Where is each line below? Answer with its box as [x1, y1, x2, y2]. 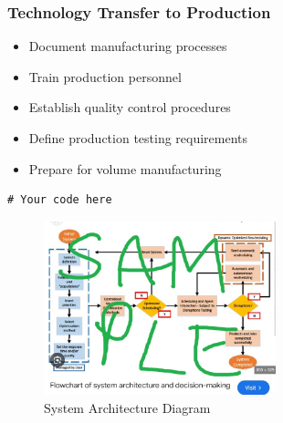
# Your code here [7, 193, 112, 207]
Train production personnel [28, 67, 182, 86]
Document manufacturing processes [28, 36, 227, 56]
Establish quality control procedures [28, 98, 231, 117]
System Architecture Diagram [44, 397, 211, 417]
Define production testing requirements [28, 129, 248, 147]
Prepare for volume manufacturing [28, 159, 222, 178]
